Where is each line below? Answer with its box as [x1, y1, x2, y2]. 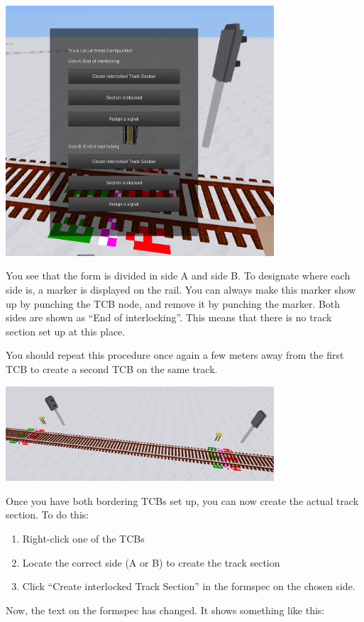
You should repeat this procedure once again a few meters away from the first [6, 348, 344, 362]
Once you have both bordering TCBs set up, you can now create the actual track [6, 493, 359, 508]
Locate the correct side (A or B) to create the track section [22, 555, 280, 570]
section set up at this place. [6, 323, 126, 338]
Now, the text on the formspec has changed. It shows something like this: [6, 602, 325, 617]
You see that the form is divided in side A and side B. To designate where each [6, 268, 351, 283]
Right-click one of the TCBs [22, 531, 145, 546]
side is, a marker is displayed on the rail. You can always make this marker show [6, 282, 356, 297]
